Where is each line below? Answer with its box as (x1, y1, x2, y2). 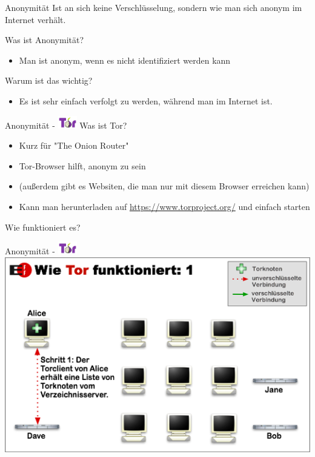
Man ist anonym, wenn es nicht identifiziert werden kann (19, 53, 231, 66)
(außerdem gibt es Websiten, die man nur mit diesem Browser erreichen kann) (19, 180, 310, 192)
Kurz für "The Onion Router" (19, 139, 129, 152)
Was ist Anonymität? (5, 33, 84, 46)
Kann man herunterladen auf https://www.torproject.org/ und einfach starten (19, 200, 310, 212)
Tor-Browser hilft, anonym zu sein (19, 159, 146, 172)
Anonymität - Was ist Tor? (5, 118, 127, 131)
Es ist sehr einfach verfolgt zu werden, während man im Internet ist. (19, 94, 273, 107)
